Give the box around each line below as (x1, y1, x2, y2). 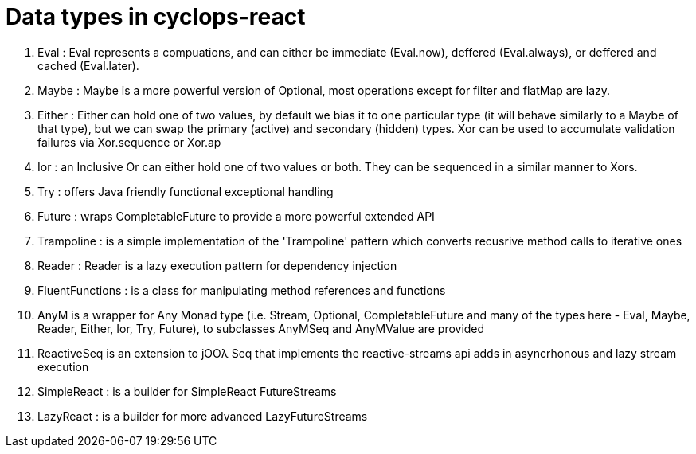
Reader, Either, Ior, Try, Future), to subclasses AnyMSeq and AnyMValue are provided (37, 321, 485, 335)
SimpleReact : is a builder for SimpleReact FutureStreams (37, 384, 337, 398)
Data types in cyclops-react (6, 3, 306, 30)
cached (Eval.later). (37, 58, 139, 72)
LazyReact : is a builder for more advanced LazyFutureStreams (37, 409, 368, 423)
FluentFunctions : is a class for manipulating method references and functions (37, 283, 446, 297)
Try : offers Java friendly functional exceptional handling (37, 184, 334, 198)
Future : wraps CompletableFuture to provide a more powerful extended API (37, 209, 435, 223)
